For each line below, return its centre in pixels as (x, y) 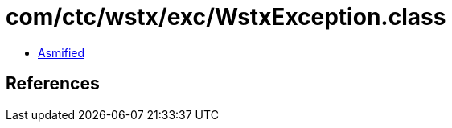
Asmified (62, 52)
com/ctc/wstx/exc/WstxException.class (226, 17)
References (53, 84)
